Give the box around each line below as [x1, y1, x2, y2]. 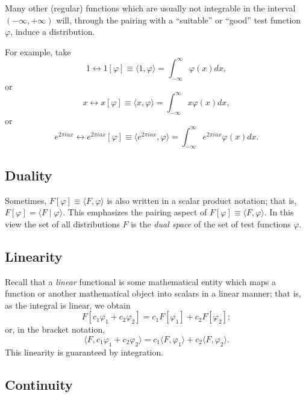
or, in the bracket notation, [5, 323, 105, 336]
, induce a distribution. [10, 25, 95, 38]
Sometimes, [5, 194, 47, 206]
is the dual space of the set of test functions [131, 217, 291, 230]
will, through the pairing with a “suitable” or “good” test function [56, 13, 301, 26]
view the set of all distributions [5, 217, 120, 230]
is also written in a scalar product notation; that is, [107, 194, 297, 206]
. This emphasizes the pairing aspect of [63, 206, 207, 218]
